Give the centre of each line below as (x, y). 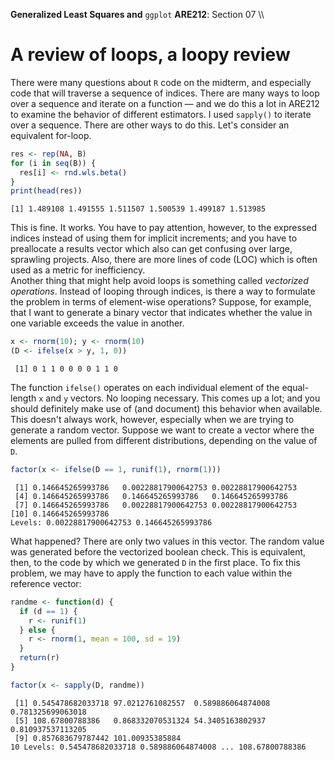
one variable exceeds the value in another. (97, 323)
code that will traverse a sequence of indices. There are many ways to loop (165, 93)
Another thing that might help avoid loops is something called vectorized (159, 281)
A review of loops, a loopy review (150, 55)
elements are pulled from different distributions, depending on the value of (164, 441)
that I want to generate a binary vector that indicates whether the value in (161, 313)
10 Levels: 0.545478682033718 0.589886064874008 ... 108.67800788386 (158, 747)
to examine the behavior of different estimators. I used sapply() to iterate (161, 114)
